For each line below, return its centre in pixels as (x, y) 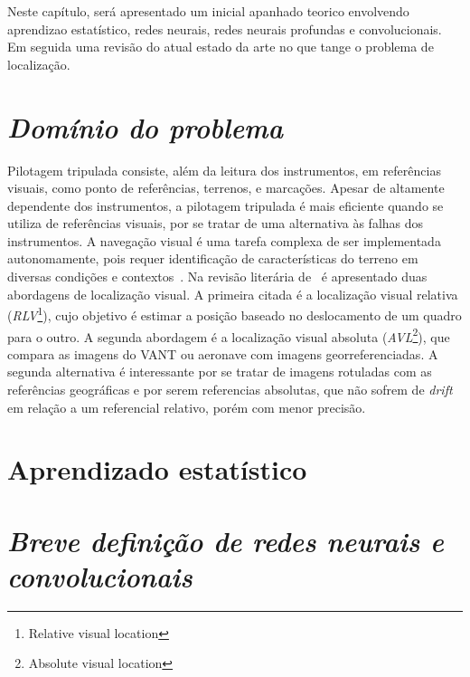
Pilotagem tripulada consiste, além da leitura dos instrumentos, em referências (224, 170)
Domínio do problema (146, 127)
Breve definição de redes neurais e (226, 540)
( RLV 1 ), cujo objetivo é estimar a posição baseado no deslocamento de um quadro (235, 314)
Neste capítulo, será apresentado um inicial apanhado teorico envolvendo (208, 11)
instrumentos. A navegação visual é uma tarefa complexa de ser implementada (224, 240)
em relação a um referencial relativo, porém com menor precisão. (187, 407)
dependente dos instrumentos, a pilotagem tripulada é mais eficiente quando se (226, 205)
